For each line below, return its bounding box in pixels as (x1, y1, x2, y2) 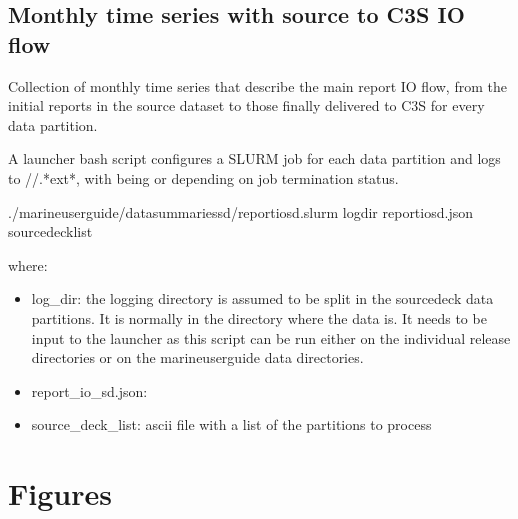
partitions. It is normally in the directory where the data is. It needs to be (31, 307, 487, 328)
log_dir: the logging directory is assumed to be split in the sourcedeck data (31, 288, 494, 309)
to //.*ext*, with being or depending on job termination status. (8, 167, 399, 188)
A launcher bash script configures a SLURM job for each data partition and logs (8, 148, 501, 169)
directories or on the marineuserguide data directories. (31, 347, 364, 368)
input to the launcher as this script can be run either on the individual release (31, 327, 511, 348)
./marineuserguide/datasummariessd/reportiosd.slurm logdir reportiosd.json (8, 201, 473, 222)
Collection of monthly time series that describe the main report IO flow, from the (8, 75, 507, 96)
